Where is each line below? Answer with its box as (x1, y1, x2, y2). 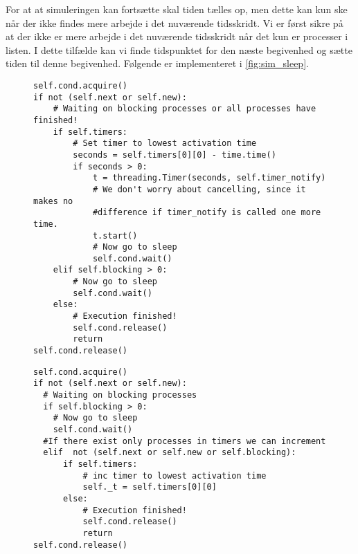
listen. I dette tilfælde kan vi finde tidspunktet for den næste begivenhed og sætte (6, 42, 352, 57)
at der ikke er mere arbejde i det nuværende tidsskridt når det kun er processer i (6, 29, 348, 44)
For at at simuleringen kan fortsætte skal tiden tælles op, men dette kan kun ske (6, 2, 348, 16)
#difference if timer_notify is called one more (92, 207, 321, 218)
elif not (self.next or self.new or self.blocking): (43, 447, 296, 458)
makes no (33, 196, 73, 206)
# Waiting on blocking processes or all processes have (53, 104, 316, 114)
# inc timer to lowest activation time (82, 470, 267, 481)
